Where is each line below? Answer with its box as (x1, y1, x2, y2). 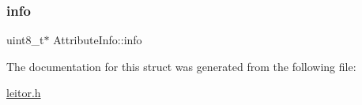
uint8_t (6, 32, 44, 48)
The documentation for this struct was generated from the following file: (6, 58, 356, 74)
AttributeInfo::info (53, 32, 142, 48)
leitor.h (6, 84, 41, 101)
